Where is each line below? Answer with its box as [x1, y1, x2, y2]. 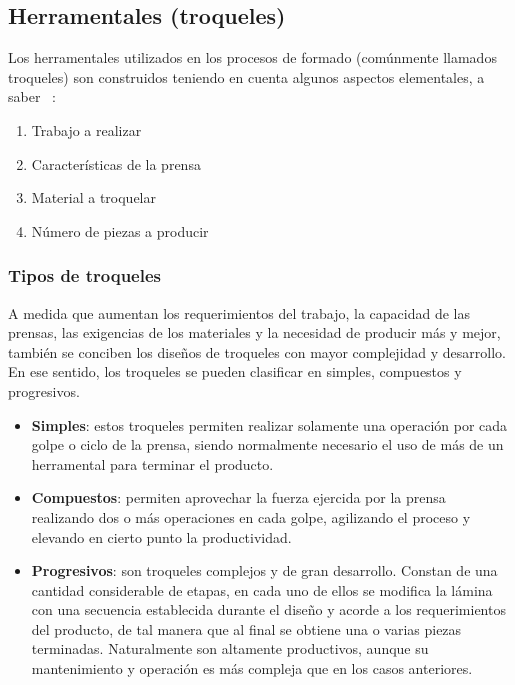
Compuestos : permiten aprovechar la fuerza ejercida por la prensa [31, 487, 446, 508]
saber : [8, 86, 56, 107]
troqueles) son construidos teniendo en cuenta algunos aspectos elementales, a [8, 66, 485, 87]
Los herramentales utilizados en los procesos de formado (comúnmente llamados [8, 47, 497, 68]
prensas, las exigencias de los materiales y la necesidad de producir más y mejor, [8, 322, 501, 343]
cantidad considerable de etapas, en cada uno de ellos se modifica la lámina [31, 579, 493, 600]
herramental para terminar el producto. [31, 453, 274, 474]
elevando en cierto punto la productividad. [31, 526, 292, 547]
